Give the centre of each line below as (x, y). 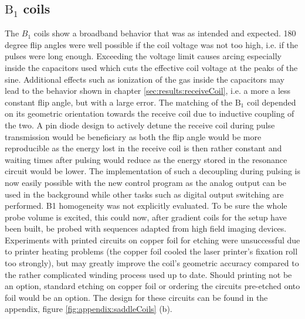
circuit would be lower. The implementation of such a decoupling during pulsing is (152, 171)
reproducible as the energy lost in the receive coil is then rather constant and (143, 148)
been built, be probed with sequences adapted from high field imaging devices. (146, 228)
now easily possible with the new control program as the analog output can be (145, 182)
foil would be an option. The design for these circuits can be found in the (136, 297)
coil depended (271, 102)
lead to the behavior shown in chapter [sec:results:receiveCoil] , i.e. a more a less (148, 91)
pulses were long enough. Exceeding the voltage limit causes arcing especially (143, 56)
